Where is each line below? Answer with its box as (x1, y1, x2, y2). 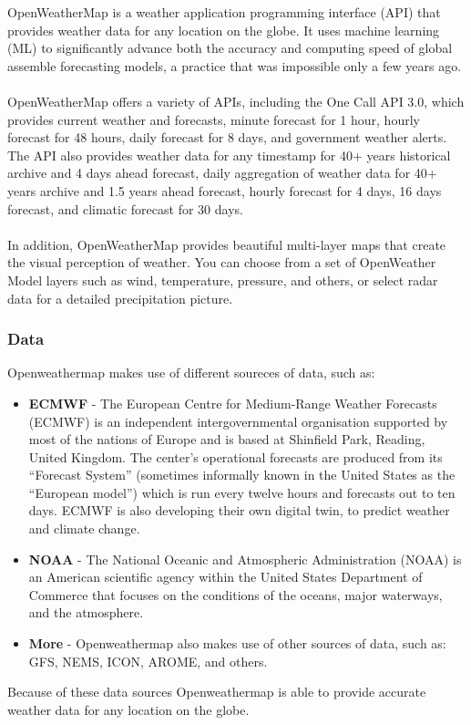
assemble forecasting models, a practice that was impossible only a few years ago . (7, 56, 462, 75)
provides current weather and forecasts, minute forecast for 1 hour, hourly (7, 109, 420, 129)
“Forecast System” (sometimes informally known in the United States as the (28, 465, 456, 484)
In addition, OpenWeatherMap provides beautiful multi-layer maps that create (7, 234, 446, 254)
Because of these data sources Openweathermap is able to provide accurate (7, 682, 426, 701)
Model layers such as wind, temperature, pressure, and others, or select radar (7, 270, 438, 289)
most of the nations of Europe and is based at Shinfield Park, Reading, (28, 430, 425, 449)
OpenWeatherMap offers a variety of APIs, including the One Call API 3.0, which (7, 91, 465, 110)
